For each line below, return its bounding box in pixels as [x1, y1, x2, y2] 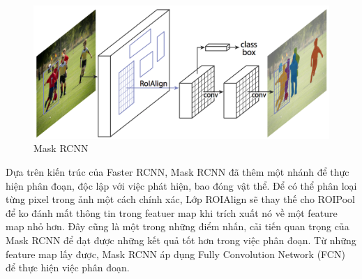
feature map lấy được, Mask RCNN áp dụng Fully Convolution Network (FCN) [6, 246, 345, 261]
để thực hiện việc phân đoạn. [6, 260, 130, 275]
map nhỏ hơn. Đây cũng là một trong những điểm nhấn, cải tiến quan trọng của [6, 219, 349, 234]
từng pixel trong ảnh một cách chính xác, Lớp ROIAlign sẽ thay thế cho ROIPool [6, 192, 356, 206]
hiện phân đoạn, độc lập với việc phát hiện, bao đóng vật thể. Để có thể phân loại [6, 178, 357, 193]
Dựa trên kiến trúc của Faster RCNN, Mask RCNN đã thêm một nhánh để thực [6, 165, 349, 179]
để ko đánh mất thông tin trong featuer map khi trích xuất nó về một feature [6, 205, 338, 220]
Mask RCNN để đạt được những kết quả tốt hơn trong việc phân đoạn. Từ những [6, 233, 356, 248]
